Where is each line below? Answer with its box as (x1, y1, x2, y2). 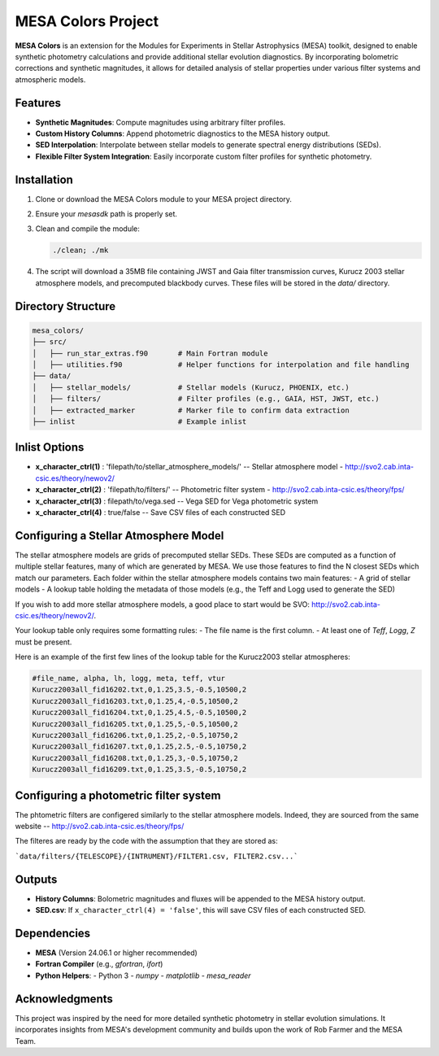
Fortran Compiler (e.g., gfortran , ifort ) (35, 959, 163, 969)
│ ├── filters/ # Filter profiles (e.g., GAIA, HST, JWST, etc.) (32, 395, 380, 404)
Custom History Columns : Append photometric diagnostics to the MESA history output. (35, 129, 331, 138)
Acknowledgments (15, 992, 114, 1006)
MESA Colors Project (15, 12, 159, 30)
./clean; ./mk (52, 246, 109, 255)
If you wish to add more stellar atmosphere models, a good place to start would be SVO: (15, 599, 311, 609)
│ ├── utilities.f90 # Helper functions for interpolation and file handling (32, 360, 410, 369)
